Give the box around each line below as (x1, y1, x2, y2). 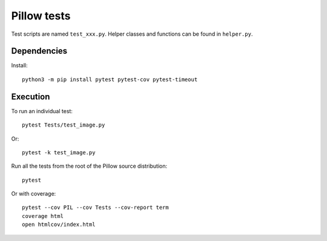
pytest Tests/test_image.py (22, 122, 105, 128)
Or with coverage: (11, 190, 56, 197)
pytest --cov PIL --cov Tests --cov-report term (22, 204, 169, 211)
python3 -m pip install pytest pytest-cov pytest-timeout (22, 76, 198, 83)
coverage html (22, 213, 64, 219)
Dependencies (11, 46, 68, 56)
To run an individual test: (11, 107, 73, 114)
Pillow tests (11, 9, 71, 22)
